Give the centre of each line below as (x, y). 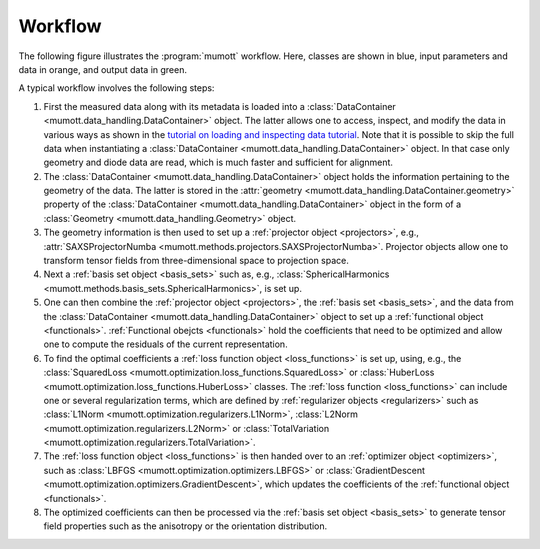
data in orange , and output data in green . (103, 69)
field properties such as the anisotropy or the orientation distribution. (185, 526)
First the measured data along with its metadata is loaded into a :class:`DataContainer (220, 106)
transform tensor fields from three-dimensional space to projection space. (196, 261)
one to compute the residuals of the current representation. (166, 344)
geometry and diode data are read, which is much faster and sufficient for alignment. (218, 162)
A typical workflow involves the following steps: (116, 88)
